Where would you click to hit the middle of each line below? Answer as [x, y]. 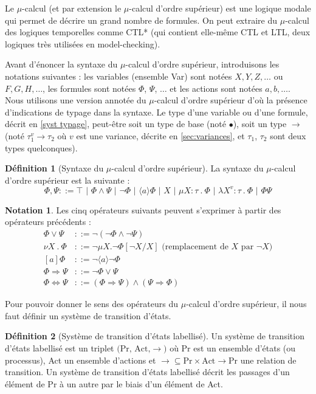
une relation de [268, 360]
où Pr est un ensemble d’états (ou [233, 347]
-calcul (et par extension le [72, 8]
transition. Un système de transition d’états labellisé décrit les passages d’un [147, 372]
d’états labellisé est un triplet [60, 347]
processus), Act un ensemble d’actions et [81, 360]
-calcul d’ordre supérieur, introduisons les [202, 64]
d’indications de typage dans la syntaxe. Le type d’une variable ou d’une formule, [156, 112]
